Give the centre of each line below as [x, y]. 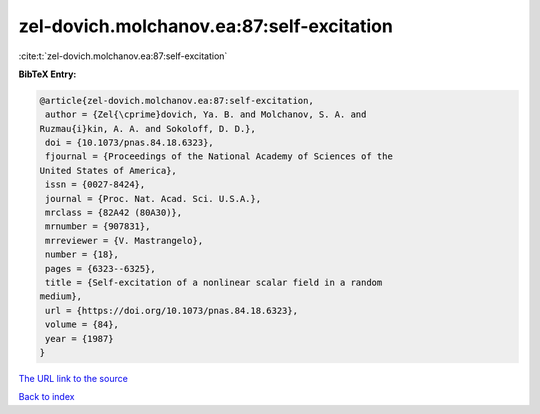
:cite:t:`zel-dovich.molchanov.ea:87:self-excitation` [123, 56]
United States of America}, [108, 170]
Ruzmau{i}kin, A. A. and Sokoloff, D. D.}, [148, 128]
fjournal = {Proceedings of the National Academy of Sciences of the [219, 156]
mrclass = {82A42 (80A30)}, [114, 213]
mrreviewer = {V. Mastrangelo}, [124, 240]
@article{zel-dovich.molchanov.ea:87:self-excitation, [176, 100]
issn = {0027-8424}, [95, 184]
